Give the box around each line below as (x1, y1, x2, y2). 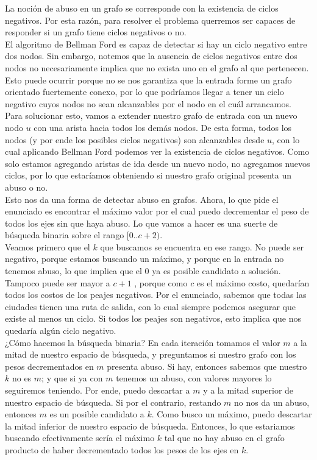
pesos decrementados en (5, 359, 94, 372)
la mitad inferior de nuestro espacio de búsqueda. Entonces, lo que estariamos (5, 419, 295, 432)
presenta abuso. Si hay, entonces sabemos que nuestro (107, 359, 307, 372)
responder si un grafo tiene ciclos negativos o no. (5, 26, 187, 38)
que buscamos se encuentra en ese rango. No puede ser (100, 240, 304, 253)
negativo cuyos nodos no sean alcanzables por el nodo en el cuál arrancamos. (5, 97, 291, 110)
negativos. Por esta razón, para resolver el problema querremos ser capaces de (5, 13, 296, 26)
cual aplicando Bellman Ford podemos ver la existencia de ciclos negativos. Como (5, 145, 310, 158)
